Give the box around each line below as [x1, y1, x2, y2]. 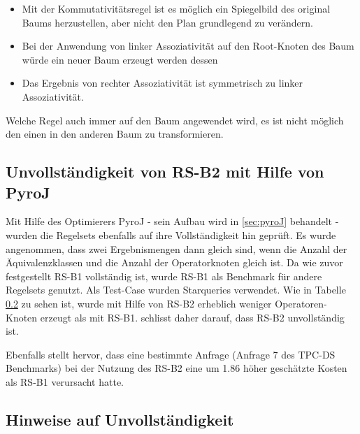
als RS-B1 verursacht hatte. [6, 374, 124, 389]
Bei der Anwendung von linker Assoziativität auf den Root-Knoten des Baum [22, 38, 354, 53]
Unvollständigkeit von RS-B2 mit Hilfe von [6, 161, 324, 182]
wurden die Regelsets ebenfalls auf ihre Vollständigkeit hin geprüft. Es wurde [6, 227, 336, 242]
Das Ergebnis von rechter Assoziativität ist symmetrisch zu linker [22, 75, 303, 90]
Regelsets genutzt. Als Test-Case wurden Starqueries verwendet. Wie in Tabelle [6, 282, 346, 297]
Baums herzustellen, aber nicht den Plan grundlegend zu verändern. [22, 15, 313, 29]
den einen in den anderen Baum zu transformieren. [6, 126, 224, 141]
